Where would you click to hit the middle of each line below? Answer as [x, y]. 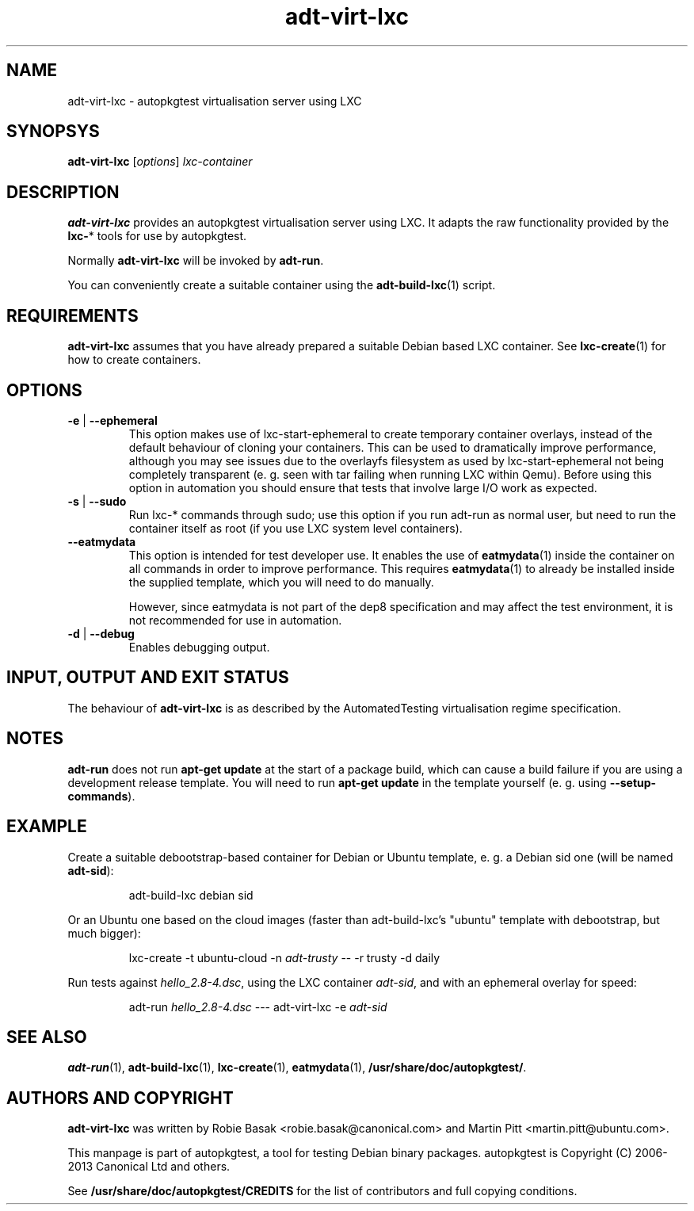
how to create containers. [134, 360]
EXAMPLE [47, 827]
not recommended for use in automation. [235, 620]
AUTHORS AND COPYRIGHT [120, 1098]
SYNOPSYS [53, 132]
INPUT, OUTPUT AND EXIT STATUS [148, 678]
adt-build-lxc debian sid [191, 895]
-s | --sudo [97, 501]
